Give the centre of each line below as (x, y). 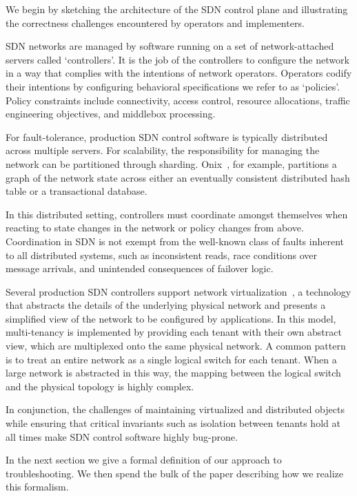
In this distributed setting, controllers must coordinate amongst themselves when (177, 214)
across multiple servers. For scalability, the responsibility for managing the (163, 150)
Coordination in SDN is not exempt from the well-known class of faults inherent (175, 241)
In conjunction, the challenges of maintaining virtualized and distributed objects (175, 409)
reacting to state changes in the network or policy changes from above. (155, 228)
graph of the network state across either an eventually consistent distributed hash (178, 177)
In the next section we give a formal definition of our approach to (144, 460)
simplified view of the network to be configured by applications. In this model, (171, 318)
